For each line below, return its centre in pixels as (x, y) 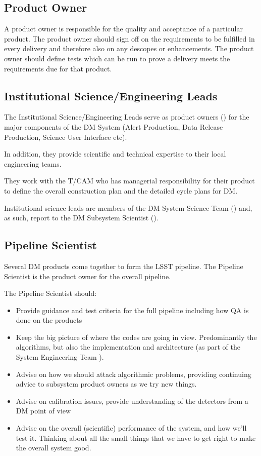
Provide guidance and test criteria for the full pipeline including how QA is (132, 310)
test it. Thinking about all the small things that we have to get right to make (136, 438)
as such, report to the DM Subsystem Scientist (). (81, 218)
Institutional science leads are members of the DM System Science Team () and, (128, 207)
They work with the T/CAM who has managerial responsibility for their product (129, 181)
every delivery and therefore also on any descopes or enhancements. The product (129, 48)
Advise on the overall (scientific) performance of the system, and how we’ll (131, 428)
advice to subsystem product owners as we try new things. (106, 384)
